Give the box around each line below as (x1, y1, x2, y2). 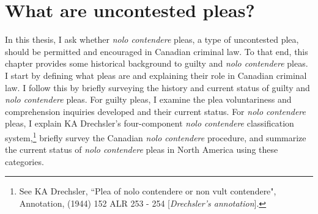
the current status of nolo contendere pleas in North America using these (5, 143, 278, 156)
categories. (5, 155, 44, 168)
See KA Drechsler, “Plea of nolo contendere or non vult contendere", (19, 185, 276, 197)
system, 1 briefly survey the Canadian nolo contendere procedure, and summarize (5, 129, 306, 144)
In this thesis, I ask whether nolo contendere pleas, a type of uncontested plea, (5, 33, 299, 46)
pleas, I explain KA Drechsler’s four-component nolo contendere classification (5, 117, 294, 130)
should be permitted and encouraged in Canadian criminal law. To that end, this (5, 45, 308, 57)
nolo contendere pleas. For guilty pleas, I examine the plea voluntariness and (5, 93, 292, 106)
